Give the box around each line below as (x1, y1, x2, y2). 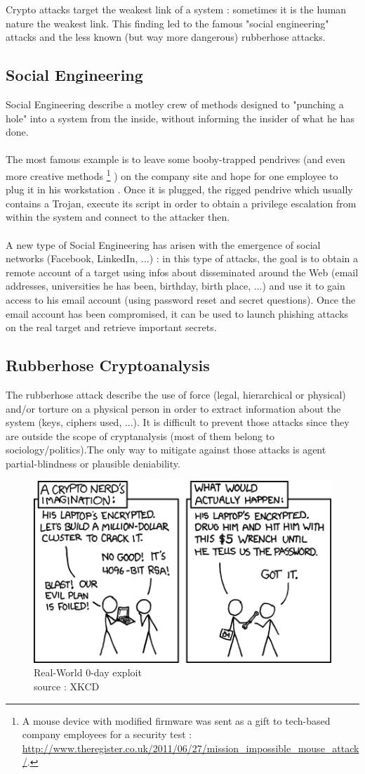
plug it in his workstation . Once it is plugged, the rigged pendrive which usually (6, 182, 353, 197)
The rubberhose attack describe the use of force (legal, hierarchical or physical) (6, 387, 346, 401)
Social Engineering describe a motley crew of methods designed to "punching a (6, 96, 344, 111)
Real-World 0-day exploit (34, 665, 142, 680)
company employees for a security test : (22, 727, 192, 742)
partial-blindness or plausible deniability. (6, 456, 180, 470)
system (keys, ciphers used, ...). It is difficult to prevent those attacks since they (6, 415, 350, 430)
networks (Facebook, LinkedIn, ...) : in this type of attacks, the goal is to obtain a (6, 251, 359, 266)
